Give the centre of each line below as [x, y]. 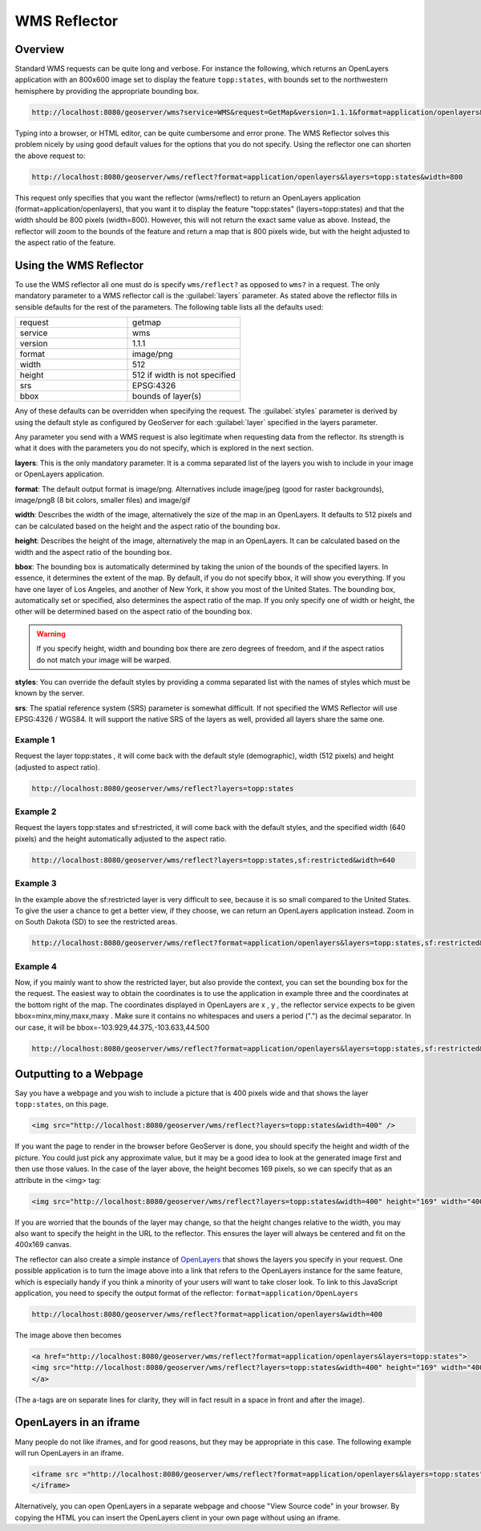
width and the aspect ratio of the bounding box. [93, 552]
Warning [51, 634]
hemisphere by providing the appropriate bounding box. [107, 91]
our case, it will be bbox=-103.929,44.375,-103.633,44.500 [112, 1027]
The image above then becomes [68, 1335]
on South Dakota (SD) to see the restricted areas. [96, 921]
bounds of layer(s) [167, 396]
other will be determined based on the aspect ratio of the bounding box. [133, 612]
